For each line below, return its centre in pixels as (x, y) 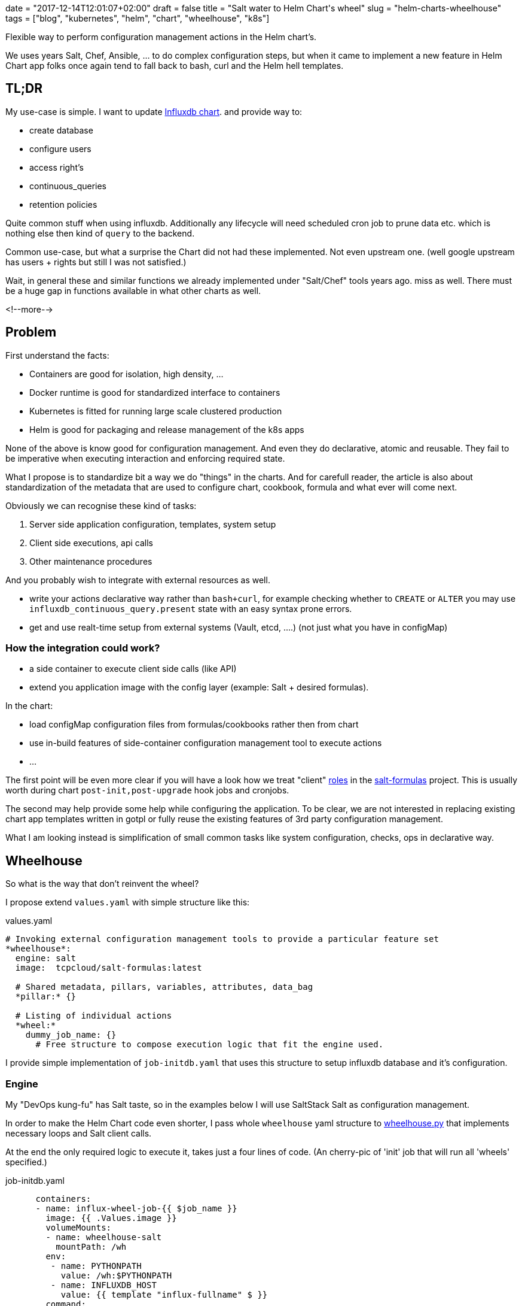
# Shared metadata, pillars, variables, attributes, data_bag (164, 987)
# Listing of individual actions (94, 1016)
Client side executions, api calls (91, 543)
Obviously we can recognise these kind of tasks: (101, 505)
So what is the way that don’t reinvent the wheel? (102, 884)
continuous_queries (68, 186)
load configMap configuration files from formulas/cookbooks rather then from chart (194, 725)
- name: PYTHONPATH (96, 1266)
